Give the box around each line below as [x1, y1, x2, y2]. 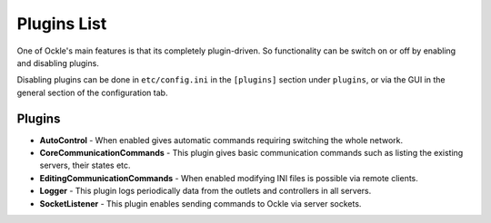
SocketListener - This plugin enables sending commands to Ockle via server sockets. [39, 198, 362, 208]
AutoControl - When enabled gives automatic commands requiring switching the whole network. [39, 134, 404, 145]
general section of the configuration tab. [16, 87, 168, 98]
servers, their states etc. [39, 160, 131, 171]
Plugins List [16, 14, 107, 34]
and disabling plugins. [16, 57, 99, 68]
